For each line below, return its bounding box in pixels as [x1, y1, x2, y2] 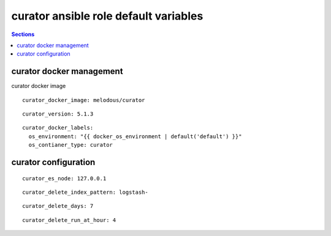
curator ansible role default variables [11, 9, 204, 23]
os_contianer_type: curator [28, 141, 113, 149]
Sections [11, 31, 35, 38]
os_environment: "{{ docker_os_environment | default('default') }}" [28, 133, 242, 140]
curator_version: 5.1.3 [22, 111, 94, 117]
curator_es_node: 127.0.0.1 [22, 175, 107, 182]
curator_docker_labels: [22, 124, 94, 131]
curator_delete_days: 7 [22, 202, 94, 210]
